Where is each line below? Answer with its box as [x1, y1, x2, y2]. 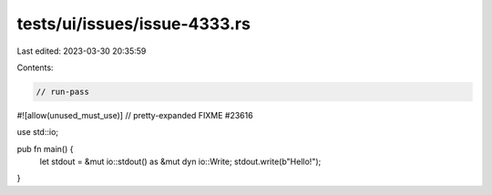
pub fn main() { [16, 143, 74, 154]
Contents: [16, 62, 54, 73]
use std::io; [16, 127, 59, 138]
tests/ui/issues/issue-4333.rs [16, 14, 251, 34]
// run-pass [36, 87, 90, 97]
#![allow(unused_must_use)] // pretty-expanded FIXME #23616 [16, 109, 254, 120]
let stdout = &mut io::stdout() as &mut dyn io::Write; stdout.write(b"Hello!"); [39, 156, 322, 168]
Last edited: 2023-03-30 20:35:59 [16, 46, 147, 56]
